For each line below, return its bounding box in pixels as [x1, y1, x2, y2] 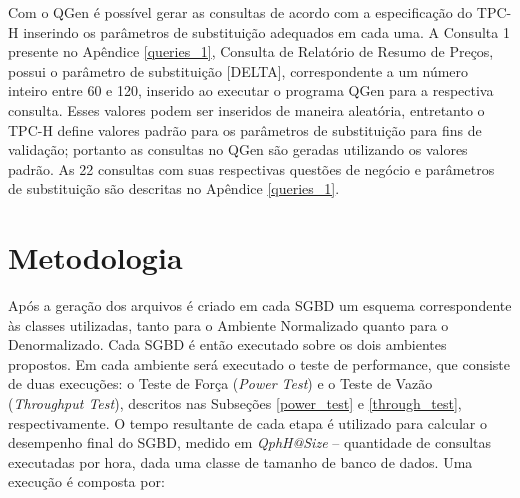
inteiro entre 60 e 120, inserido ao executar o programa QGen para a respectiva [8, 80, 494, 101]
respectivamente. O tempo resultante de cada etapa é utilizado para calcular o [8, 412, 487, 433]
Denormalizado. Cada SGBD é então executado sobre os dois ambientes [8, 334, 447, 355]
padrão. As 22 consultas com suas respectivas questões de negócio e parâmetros [8, 158, 495, 179]
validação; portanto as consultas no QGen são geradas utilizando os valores [8, 139, 468, 160]
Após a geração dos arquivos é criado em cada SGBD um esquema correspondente [8, 295, 512, 316]
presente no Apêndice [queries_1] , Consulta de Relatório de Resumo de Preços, [8, 41, 494, 62]
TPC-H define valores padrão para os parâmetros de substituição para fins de [8, 119, 482, 140]
